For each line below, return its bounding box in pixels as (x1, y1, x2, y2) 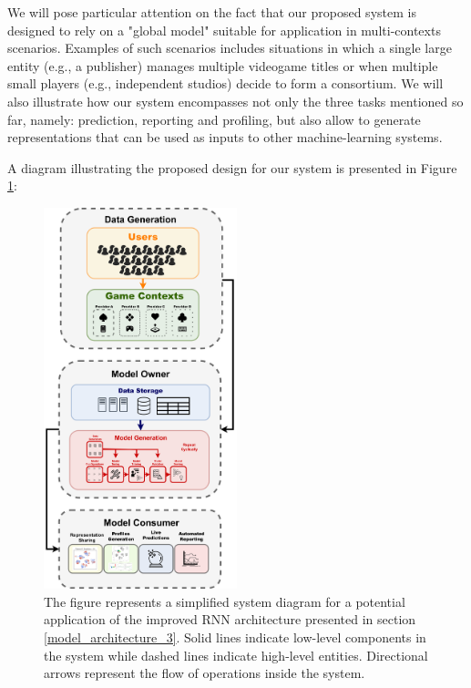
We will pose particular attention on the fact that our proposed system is (7, 3, 416, 21)
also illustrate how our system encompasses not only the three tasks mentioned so (7, 91, 464, 110)
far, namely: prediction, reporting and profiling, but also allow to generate (7, 109, 421, 128)
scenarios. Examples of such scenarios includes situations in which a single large (7, 38, 452, 57)
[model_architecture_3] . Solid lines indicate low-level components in (44, 628, 426, 646)
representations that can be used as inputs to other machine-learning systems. (7, 128, 443, 147)
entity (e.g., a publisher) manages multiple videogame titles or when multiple (7, 56, 438, 75)
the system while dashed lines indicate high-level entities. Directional (44, 645, 428, 664)
